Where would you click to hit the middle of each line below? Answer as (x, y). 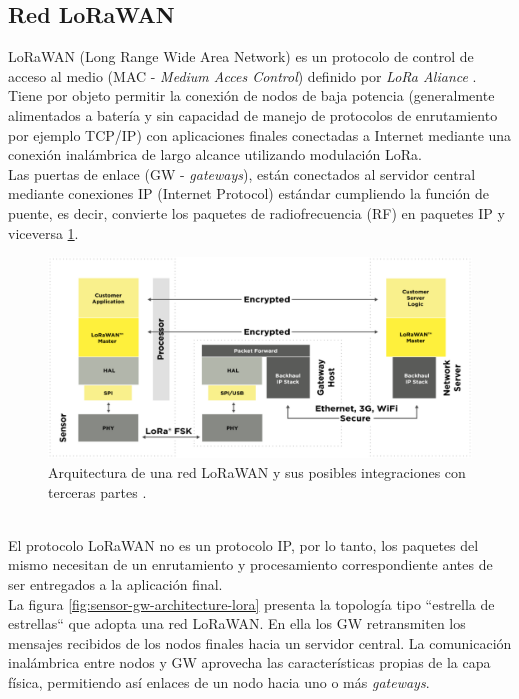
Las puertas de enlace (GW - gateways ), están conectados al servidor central (242, 173)
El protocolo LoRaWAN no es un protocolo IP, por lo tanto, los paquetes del (243, 544)
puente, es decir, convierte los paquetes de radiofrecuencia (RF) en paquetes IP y (256, 212)
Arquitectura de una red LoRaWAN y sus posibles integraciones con (257, 471)
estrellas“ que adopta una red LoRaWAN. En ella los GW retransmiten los (237, 623)
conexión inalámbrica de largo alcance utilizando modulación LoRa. (215, 154)
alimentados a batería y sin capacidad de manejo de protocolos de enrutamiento (253, 114)
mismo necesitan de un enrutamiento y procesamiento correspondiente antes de (250, 564)
